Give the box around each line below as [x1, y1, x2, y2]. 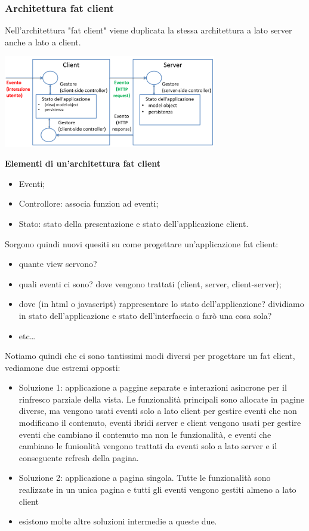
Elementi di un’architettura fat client [5, 157, 161, 170]
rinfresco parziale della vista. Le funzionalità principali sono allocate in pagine [18, 392, 304, 405]
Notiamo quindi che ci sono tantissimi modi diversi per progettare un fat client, [5, 349, 295, 362]
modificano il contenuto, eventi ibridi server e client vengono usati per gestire [18, 416, 301, 429]
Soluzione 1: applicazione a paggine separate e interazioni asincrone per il [18, 381, 287, 394]
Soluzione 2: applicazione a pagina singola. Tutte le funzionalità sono [18, 471, 271, 484]
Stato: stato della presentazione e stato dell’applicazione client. [18, 217, 249, 229]
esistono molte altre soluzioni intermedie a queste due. [18, 515, 217, 527]
